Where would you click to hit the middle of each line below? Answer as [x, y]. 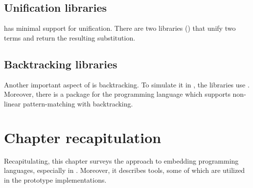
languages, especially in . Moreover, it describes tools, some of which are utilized [125, 170]
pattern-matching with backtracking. [78, 103]
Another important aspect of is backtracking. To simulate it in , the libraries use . [127, 84]
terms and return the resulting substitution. [70, 37]
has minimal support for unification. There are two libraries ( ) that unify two [120, 28]
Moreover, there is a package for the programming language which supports [117, 94]
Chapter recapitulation [83, 137]
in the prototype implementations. [55, 179]
